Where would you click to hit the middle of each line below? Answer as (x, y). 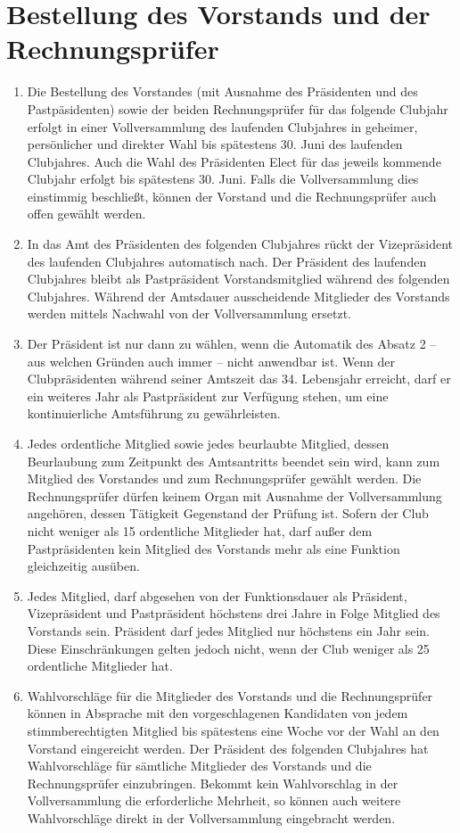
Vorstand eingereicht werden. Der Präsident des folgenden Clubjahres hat (228, 748)
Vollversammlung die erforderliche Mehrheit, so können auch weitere (214, 800)
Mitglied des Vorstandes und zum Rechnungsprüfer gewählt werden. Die (224, 478)
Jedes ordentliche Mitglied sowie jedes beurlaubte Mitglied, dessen (208, 443)
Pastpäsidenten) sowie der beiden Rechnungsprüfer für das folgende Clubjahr (238, 108)
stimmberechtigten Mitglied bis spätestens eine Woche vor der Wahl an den (233, 730)
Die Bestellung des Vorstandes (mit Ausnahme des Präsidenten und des (222, 91)
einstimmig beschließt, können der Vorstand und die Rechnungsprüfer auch (232, 196)
